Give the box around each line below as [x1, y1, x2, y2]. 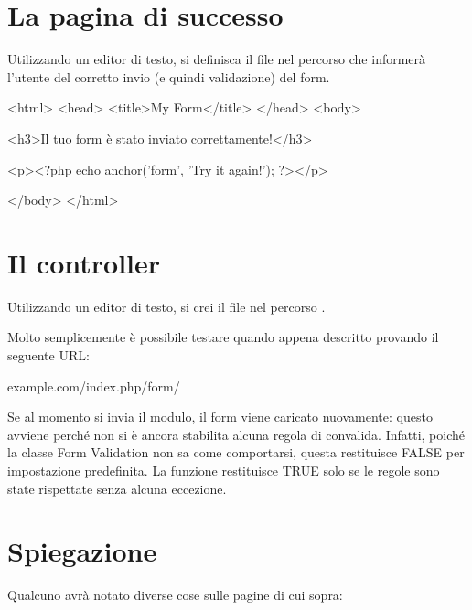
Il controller [7, 243, 161, 281]
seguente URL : [7, 346, 90, 364]
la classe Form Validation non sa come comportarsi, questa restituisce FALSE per [7, 443, 465, 462]
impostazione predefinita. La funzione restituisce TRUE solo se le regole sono [7, 460, 440, 479]
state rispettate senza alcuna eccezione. [7, 478, 227, 498]
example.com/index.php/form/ [7, 376, 180, 395]
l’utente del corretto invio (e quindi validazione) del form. [7, 67, 330, 86]
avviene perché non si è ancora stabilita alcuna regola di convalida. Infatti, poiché [7, 424, 466, 444]
